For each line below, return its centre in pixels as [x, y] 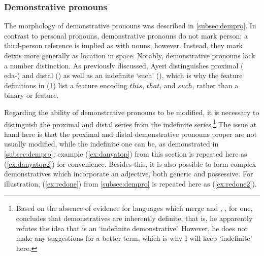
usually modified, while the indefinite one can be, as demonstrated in [111, 144]
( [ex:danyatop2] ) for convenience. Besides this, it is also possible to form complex [130, 163]
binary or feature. [31, 95]
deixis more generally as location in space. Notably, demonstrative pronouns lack [130, 55]
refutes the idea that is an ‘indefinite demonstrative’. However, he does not [132, 228]
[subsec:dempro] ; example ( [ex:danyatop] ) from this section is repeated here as [126, 154]
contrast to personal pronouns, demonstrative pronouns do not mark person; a [126, 35]
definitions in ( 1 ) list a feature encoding [66, 85]
